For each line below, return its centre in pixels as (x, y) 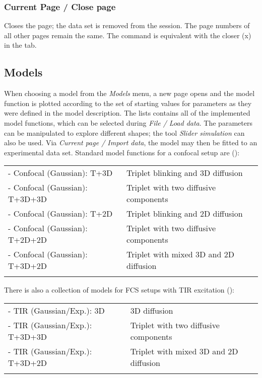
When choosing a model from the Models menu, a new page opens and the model (129, 93)
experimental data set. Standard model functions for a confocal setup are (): (122, 152)
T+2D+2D (27, 240)
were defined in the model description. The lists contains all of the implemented (127, 113)
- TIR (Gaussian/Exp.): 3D (56, 310)
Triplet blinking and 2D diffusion (185, 214)
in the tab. (20, 45)
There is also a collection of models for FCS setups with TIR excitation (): (119, 290)
